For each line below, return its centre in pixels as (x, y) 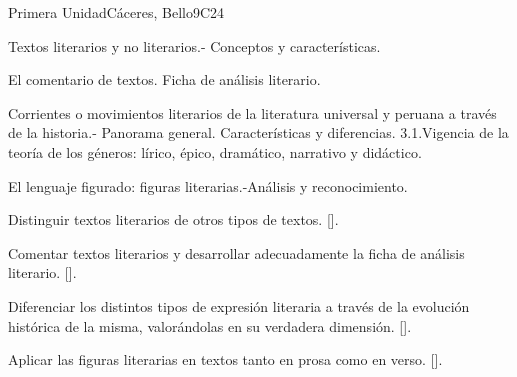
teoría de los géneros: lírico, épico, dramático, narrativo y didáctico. (215, 151)
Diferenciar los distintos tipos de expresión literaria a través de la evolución (239, 305)
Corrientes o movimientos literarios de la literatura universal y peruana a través (252, 112)
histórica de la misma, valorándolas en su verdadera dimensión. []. (210, 325)
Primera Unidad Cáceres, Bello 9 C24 (116, 12)
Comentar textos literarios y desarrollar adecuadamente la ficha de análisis (236, 252)
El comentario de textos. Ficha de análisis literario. (164, 79)
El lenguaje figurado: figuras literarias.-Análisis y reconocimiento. (208, 185)
